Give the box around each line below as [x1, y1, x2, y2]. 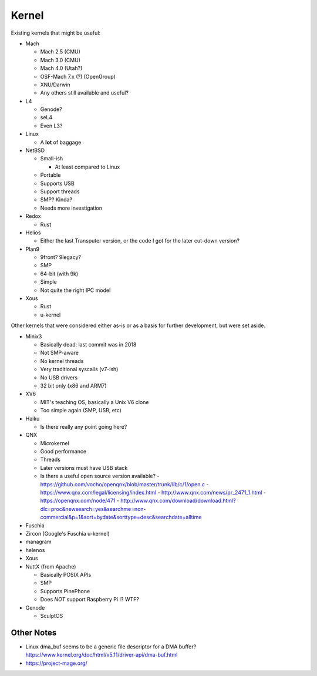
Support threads [40, 188, 80, 195]
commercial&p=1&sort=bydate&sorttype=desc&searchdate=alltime [40, 514, 202, 521]
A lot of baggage [40, 139, 82, 146]
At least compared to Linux [55, 163, 120, 170]
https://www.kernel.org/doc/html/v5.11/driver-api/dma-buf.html [25, 651, 178, 658]
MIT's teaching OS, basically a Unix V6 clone [40, 398, 149, 405]
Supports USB [40, 180, 75, 187]
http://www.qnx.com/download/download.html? [120, 497, 236, 505]
